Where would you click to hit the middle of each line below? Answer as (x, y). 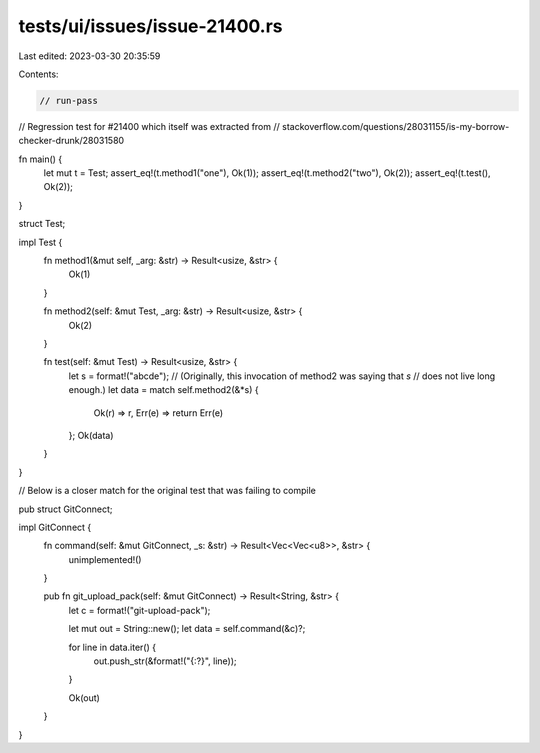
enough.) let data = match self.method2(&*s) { (163, 390)
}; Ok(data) (91, 435)
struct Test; (42, 224)
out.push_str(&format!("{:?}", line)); (165, 661)
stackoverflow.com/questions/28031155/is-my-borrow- (395, 126)
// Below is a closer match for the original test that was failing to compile (167, 491)
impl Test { (40, 242)
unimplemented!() (105, 559)
